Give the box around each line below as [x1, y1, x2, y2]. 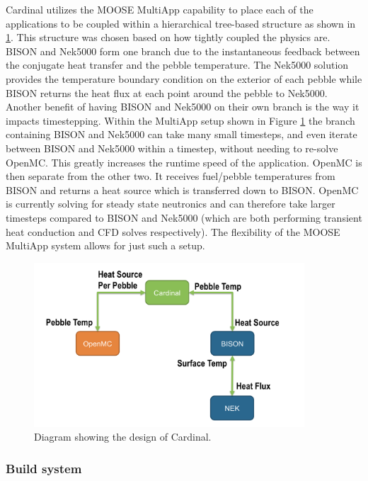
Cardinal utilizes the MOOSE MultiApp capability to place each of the [6, 2, 314, 16]
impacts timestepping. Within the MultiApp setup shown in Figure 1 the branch [6, 113, 355, 128]
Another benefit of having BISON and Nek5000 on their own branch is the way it [6, 99, 360, 114]
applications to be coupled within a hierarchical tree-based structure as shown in [6, 16, 356, 30]
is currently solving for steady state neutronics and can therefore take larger [6, 196, 335, 211]
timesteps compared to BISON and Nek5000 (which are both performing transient [6, 210, 362, 225]
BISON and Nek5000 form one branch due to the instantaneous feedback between [6, 43, 360, 58]
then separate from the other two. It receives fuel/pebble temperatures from [6, 169, 335, 183]
